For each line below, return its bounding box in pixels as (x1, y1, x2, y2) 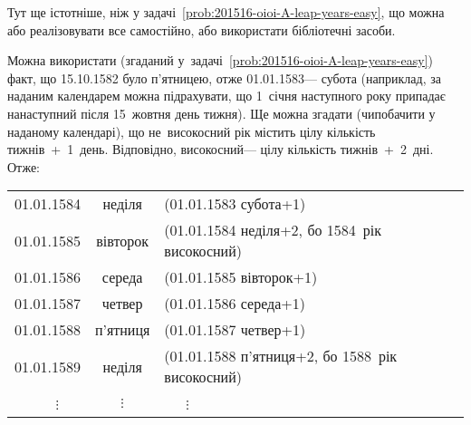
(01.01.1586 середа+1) (164, 293, 305, 314)
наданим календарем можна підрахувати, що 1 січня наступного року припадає (7, 86, 446, 105)
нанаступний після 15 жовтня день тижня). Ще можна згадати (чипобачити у (7, 103, 436, 122)
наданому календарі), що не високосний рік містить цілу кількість (7, 121, 376, 140)
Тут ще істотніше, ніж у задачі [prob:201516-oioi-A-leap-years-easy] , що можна (7, 3, 445, 21)
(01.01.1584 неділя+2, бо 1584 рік (164, 219, 382, 241)
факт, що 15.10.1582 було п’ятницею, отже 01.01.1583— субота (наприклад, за (7, 68, 441, 87)
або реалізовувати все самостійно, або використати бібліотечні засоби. (7, 20, 396, 39)
